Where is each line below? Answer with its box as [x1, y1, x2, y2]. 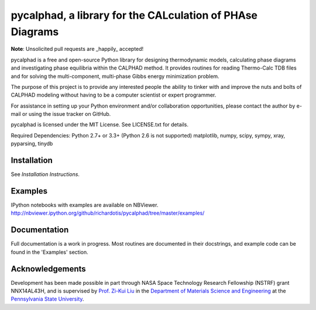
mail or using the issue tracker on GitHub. [11, 111, 111, 118]
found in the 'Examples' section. [11, 249, 89, 256]
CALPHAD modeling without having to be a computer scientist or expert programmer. [11, 91, 217, 99]
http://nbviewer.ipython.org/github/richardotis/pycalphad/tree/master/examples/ [11, 209, 205, 216]
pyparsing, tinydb [11, 140, 53, 147]
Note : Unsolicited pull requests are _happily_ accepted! [11, 46, 144, 53]
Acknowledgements [11, 264, 86, 274]
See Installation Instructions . [11, 171, 80, 178]
